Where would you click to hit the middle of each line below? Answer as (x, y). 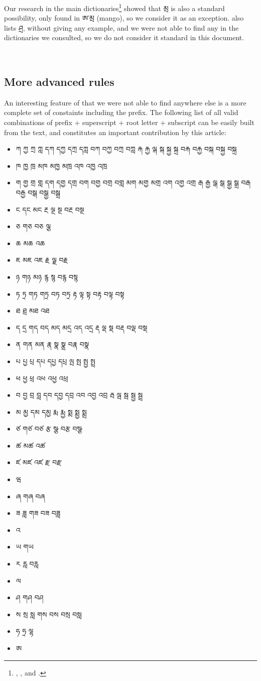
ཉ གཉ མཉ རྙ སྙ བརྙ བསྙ (47, 276)
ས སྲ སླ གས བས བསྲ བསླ (49, 614)
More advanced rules (59, 82)
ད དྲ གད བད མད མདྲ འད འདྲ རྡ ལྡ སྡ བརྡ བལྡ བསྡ (82, 327)
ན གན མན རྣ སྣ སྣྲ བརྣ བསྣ (52, 344)
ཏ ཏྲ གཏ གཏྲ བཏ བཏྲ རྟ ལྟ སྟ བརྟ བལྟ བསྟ (70, 294)
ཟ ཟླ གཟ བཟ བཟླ (38, 513)
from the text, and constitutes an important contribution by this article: (115, 132)
